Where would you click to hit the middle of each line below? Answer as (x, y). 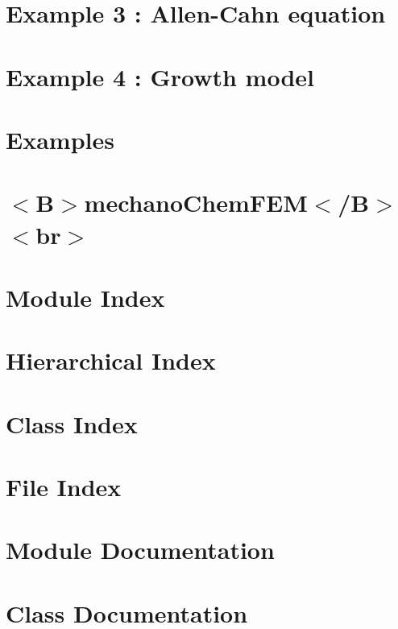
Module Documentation (140, 550)
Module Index (85, 297)
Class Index (72, 423)
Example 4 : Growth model (160, 76)
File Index (64, 486)
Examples (60, 139)
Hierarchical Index (111, 360)
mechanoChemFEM (196, 203)
